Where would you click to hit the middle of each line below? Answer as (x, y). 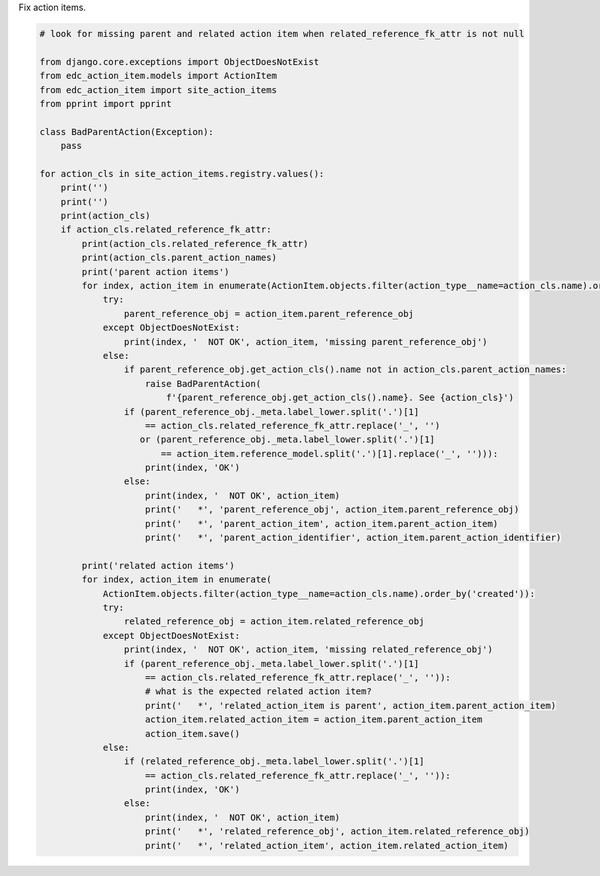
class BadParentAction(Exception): (126, 131)
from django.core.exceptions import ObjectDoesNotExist (179, 61)
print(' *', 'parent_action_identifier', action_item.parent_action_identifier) (353, 538)
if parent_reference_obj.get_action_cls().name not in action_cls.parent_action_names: (345, 369)
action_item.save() (192, 733)
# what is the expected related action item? (258, 691)
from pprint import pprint (105, 103)
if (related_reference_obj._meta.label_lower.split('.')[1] (274, 761)
